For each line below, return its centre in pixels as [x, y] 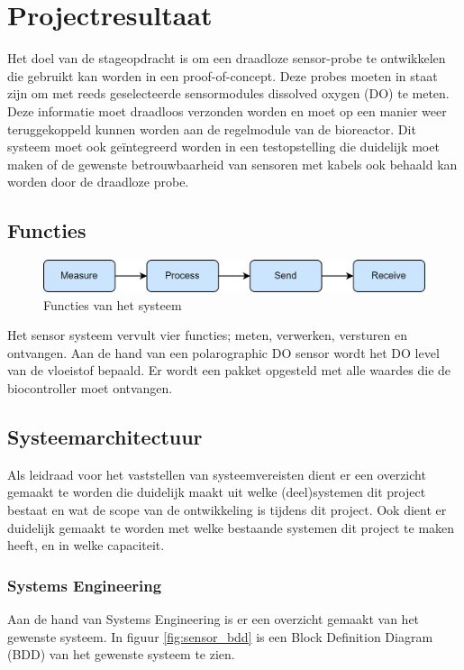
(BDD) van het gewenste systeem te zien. [121, 654]
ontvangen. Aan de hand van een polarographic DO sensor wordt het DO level [223, 352]
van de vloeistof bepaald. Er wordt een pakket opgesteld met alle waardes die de [229, 370]
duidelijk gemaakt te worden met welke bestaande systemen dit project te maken [231, 527]
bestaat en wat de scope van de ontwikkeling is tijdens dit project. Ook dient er [227, 510]
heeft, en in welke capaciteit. [86, 545]
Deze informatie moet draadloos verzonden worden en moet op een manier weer [227, 110]
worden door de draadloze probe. [98, 182]
